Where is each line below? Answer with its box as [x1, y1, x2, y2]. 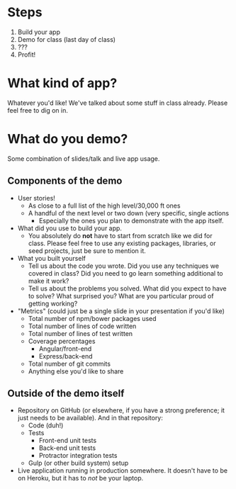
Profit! [17, 50, 36, 59]
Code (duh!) [28, 421, 64, 429]
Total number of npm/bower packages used [28, 314, 157, 322]
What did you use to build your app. [17, 224, 123, 232]
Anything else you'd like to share [28, 366, 124, 376]
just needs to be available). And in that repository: [17, 414, 163, 422]
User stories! [17, 193, 55, 202]
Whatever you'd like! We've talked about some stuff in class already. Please [7, 99, 228, 107]
